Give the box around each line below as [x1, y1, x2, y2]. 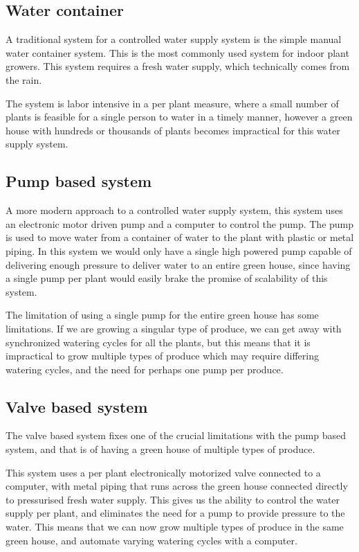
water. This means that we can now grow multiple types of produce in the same [6, 519, 344, 534]
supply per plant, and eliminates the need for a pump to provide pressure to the [6, 506, 345, 520]
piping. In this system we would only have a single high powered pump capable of [6, 243, 352, 258]
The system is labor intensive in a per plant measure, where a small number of [6, 96, 339, 110]
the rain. [6, 72, 42, 87]
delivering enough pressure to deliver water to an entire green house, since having [6, 257, 351, 271]
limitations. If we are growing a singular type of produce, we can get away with [6, 321, 342, 335]
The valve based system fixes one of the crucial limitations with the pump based [6, 428, 347, 443]
